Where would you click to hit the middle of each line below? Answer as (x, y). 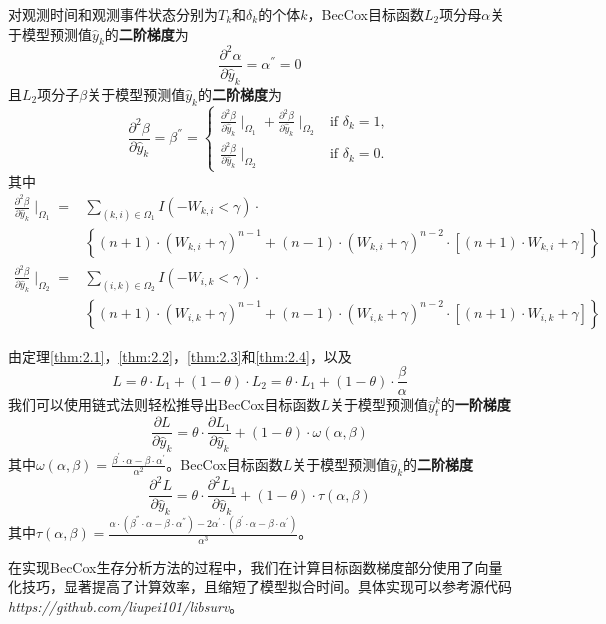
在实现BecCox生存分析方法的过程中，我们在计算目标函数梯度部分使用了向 (248, 566)
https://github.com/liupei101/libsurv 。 (126, 605)
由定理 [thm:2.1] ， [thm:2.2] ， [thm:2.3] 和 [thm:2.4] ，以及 (180, 355)
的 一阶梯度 (475, 404)
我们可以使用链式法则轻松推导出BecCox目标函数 (164, 404)
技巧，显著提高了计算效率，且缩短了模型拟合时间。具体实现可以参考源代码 (266, 586)
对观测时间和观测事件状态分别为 (113, 14)
